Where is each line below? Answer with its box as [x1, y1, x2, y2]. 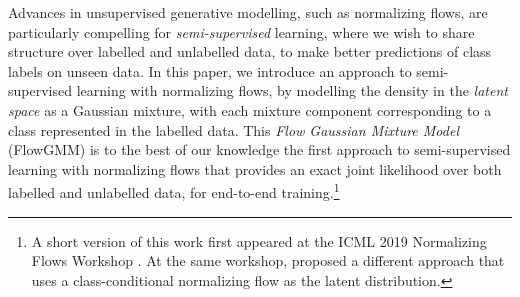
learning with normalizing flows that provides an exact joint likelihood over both [8, 158, 502, 179]
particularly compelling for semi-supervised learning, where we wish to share [8, 21, 475, 42]
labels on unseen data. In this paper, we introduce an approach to [8, 60, 412, 81]
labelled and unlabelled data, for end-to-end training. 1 [8, 179, 340, 202]
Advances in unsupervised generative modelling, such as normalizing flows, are [8, 2, 488, 22]
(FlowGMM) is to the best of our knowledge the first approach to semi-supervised [8, 139, 511, 160]
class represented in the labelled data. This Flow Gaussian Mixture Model [8, 119, 459, 140]
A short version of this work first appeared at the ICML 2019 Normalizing [31, 230, 487, 251]
